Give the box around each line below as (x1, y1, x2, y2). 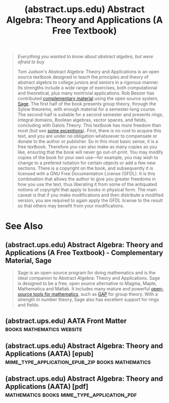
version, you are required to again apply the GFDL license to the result (17, 197, 163, 204)
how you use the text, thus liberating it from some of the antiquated (17, 181, 157, 187)
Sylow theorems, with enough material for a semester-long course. (17, 106, 156, 112)
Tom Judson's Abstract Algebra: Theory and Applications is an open (17, 69, 159, 75)
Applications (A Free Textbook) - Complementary (5, 248, 163, 257)
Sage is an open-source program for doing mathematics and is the (17, 270, 156, 276)
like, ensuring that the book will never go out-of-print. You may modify (17, 149, 163, 155)
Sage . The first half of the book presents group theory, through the (17, 101, 156, 107)
